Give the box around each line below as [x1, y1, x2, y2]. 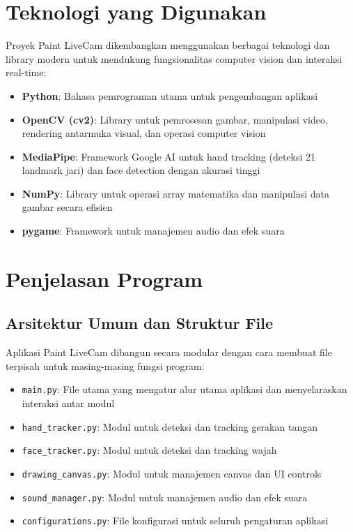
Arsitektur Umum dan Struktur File [6, 312, 274, 334]
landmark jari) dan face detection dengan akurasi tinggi [22, 163, 260, 177]
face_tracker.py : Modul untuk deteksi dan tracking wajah [22, 443, 277, 457]
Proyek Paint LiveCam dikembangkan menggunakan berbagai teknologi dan [6, 38, 330, 52]
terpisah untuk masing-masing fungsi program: [6, 358, 205, 373]
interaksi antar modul [22, 396, 115, 411]
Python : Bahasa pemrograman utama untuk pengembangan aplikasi [22, 88, 318, 103]
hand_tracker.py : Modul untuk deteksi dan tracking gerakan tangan [22, 419, 317, 434]
